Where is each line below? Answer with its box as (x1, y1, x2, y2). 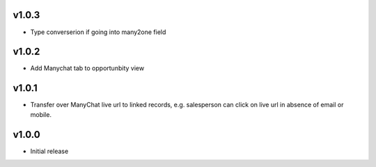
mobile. (30, 110, 52, 118)
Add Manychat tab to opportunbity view (30, 64, 145, 72)
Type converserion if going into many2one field (30, 28, 166, 36)
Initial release (30, 147, 69, 155)
